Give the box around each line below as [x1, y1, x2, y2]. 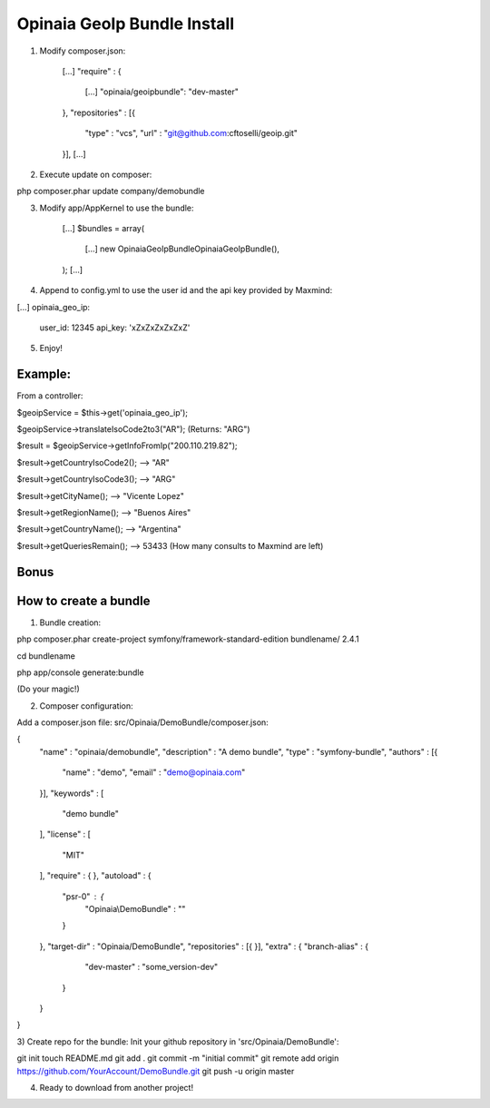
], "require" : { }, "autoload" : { [39, 870, 152, 881]
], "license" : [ [39, 829, 91, 839]
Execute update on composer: [39, 169, 152, 180]
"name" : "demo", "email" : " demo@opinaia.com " [62, 767, 246, 778]
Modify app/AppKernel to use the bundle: [39, 202, 194, 213]
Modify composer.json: [39, 45, 126, 56]
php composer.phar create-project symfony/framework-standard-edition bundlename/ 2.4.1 [16, 633, 359, 644]
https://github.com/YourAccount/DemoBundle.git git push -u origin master [16, 1065, 295, 1076]
